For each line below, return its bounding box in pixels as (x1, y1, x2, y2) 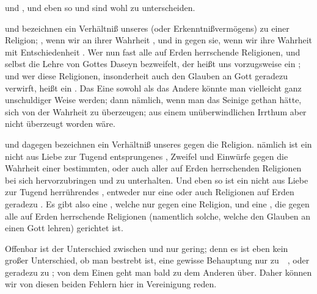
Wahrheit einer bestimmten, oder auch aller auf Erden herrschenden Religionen (5, 162, 302, 174)
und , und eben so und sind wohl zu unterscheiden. (5, 1, 195, 13)
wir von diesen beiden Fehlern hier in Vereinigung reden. (5, 278, 217, 290)
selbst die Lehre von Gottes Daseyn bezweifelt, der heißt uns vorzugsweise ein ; (5, 57, 301, 70)
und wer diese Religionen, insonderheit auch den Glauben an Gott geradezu (5, 69, 288, 82)
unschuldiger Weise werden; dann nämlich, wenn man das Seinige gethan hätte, (5, 93, 302, 106)
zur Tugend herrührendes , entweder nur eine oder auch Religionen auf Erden (5, 185, 294, 198)
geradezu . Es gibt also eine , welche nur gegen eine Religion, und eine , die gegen (5, 197, 310, 210)
